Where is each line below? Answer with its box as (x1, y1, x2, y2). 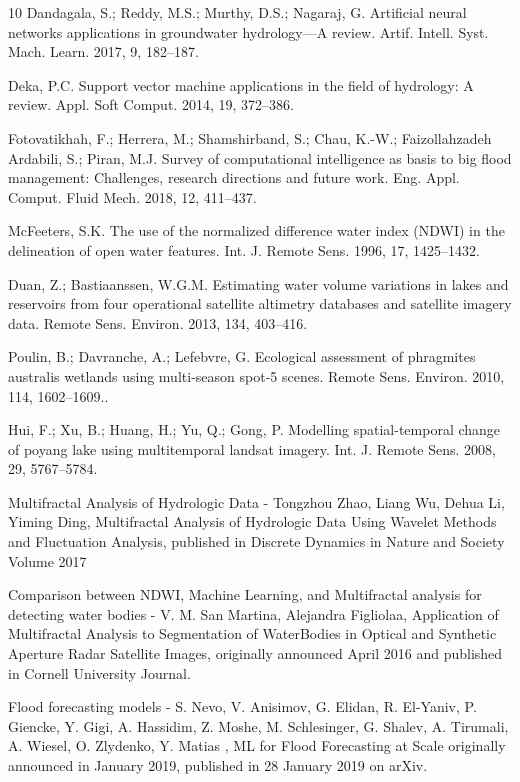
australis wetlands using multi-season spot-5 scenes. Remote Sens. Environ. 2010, (8, 365, 505, 386)
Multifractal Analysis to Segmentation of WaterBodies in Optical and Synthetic (8, 623, 497, 644)
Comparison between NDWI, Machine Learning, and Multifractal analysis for (8, 584, 482, 605)
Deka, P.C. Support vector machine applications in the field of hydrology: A (8, 74, 474, 95)
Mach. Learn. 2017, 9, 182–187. (8, 41, 199, 62)
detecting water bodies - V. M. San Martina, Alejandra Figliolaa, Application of (8, 603, 499, 624)
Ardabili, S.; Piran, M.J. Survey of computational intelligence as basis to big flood (8, 147, 512, 168)
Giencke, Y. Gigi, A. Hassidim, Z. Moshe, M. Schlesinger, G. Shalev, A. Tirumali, (8, 715, 509, 736)
